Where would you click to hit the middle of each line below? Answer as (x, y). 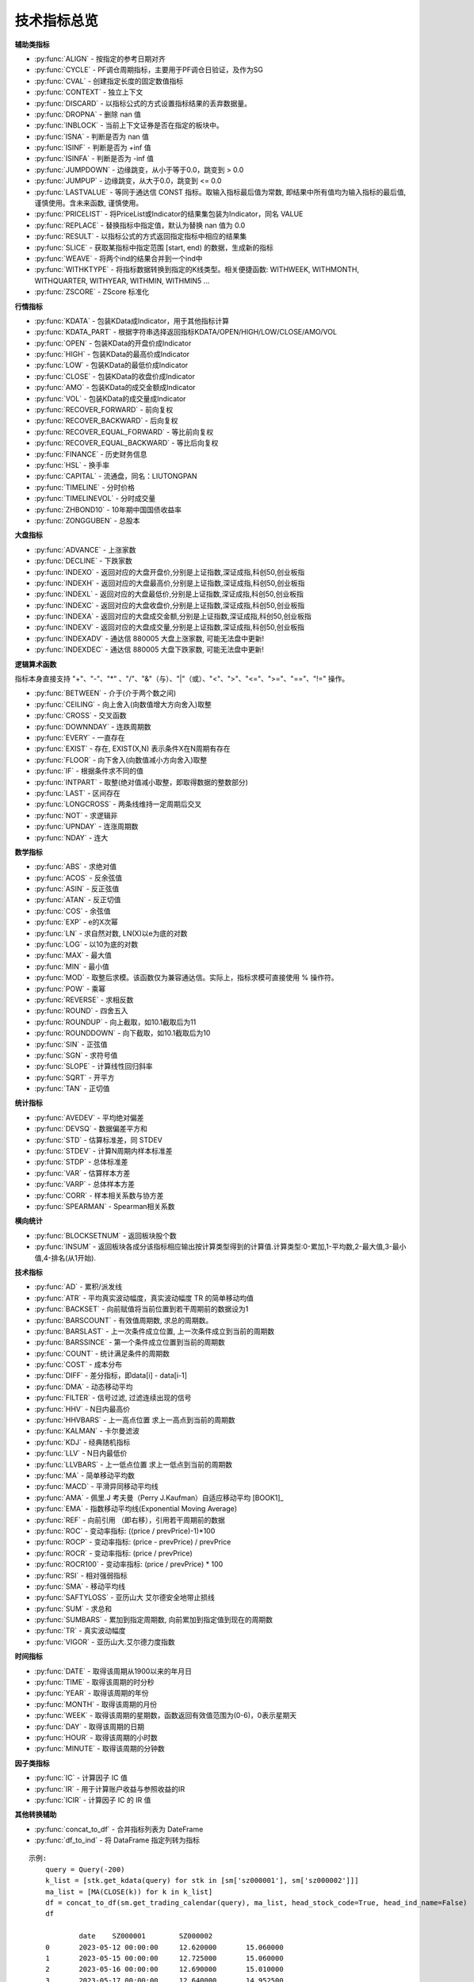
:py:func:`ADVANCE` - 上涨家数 (85, 549)
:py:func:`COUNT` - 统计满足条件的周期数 (102, 1353)
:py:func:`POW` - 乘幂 (70, 989)
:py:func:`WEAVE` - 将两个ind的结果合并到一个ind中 (118, 258)
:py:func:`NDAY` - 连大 (71, 837)
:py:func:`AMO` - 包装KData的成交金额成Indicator (115, 388)
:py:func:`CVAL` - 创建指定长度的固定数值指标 (109, 81)
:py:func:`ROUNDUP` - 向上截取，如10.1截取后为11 (115, 1022)
